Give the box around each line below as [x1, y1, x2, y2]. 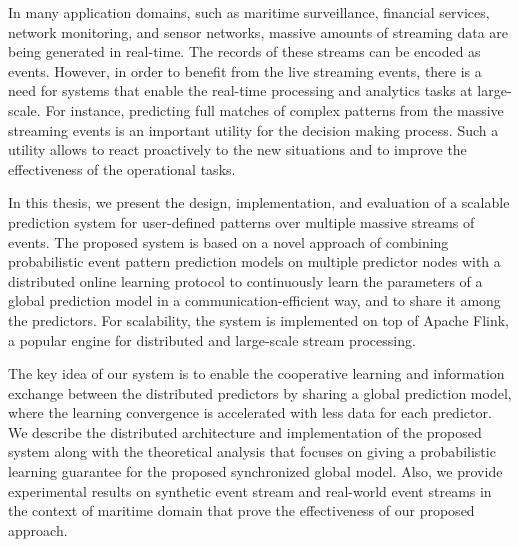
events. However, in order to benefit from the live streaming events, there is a [8, 60, 482, 81]
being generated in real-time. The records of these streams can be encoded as [8, 41, 481, 62]
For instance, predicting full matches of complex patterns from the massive [45, 99, 504, 120]
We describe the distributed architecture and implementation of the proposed [8, 421, 482, 442]
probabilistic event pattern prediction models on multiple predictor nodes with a [8, 251, 501, 272]
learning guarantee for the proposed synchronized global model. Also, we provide [8, 461, 503, 482]
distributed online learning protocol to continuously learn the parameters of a [8, 270, 483, 291]
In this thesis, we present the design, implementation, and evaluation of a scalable [8, 192, 510, 213]
